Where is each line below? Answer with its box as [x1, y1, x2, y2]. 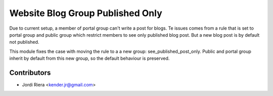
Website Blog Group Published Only [9, 8, 162, 19]
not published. [9, 39, 39, 45]
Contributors [9, 68, 51, 77]
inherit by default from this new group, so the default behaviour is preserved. [9, 55, 170, 61]
